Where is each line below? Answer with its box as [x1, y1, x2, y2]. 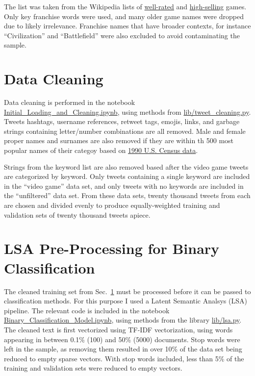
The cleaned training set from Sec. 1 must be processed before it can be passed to [4, 286, 251, 296]
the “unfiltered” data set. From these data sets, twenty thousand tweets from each [4, 190, 251, 201]
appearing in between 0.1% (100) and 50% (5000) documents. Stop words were [4, 334, 240, 344]
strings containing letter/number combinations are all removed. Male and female [4, 125, 246, 136]
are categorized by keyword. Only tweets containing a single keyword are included [4, 171, 250, 181]
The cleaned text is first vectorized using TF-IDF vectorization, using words [4, 324, 233, 334]
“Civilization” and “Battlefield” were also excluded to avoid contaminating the [4, 30, 240, 40]
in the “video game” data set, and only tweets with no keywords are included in [4, 180, 244, 191]
